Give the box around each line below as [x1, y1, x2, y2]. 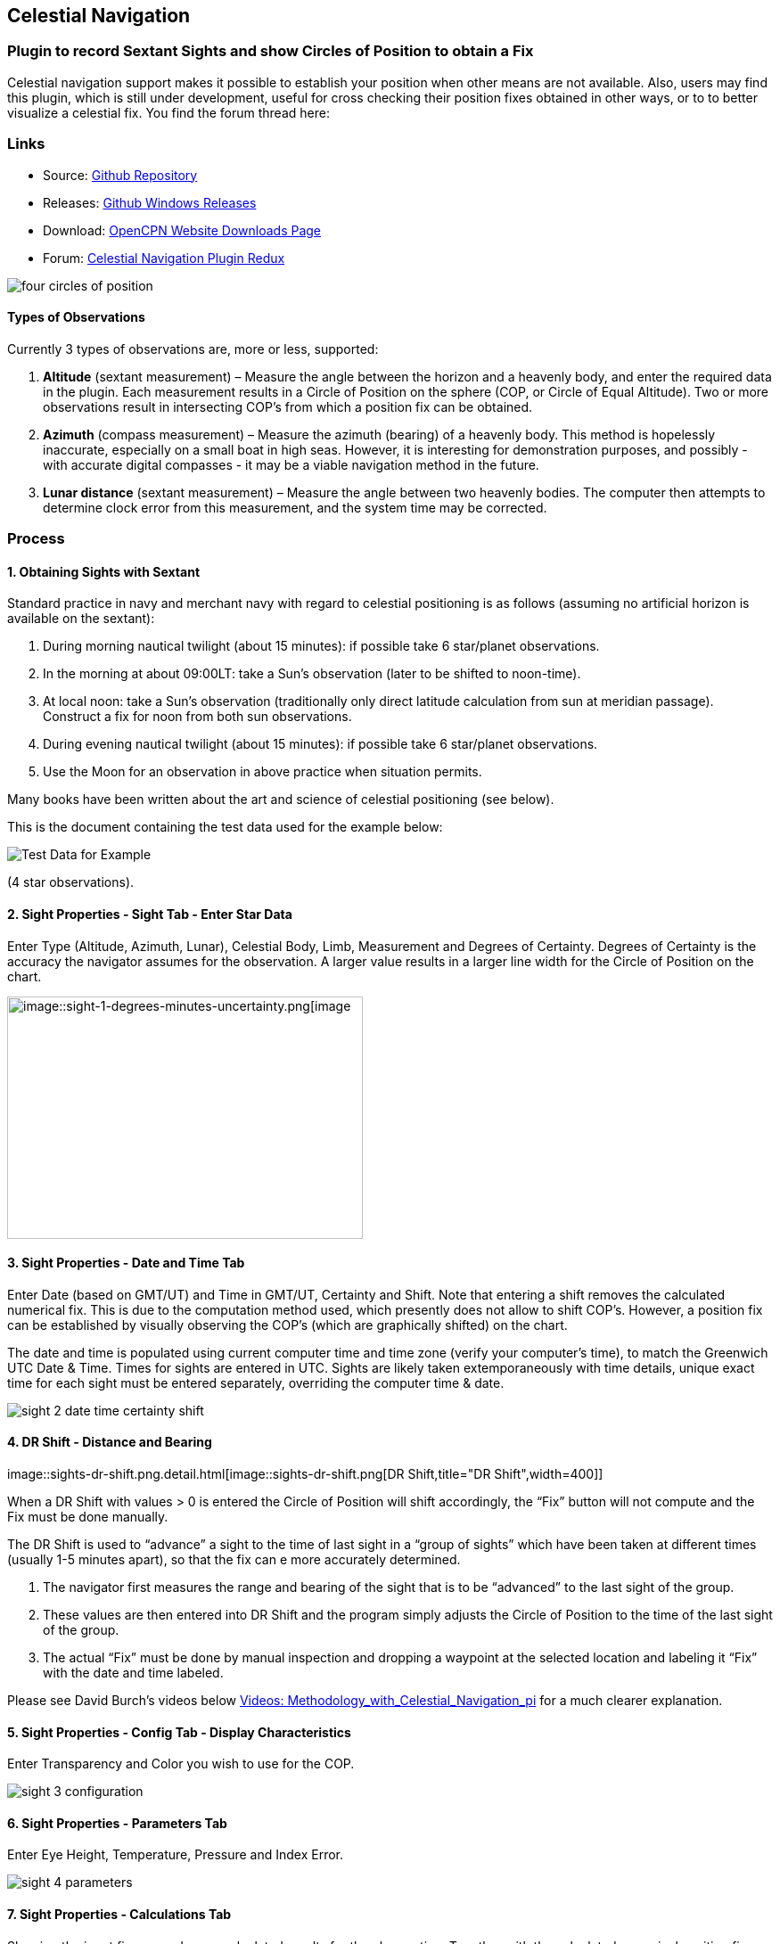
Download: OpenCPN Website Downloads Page [43, 222, 322, 238]
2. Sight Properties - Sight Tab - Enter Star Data [7, 906, 292, 922]
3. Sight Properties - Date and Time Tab [7, 1255, 245, 1271]
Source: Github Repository [43, 167, 198, 183]
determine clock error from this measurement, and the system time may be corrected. [43, 499, 547, 515]
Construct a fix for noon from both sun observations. [43, 709, 352, 725]
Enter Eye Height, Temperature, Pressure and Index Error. [7, 1847, 344, 1863]
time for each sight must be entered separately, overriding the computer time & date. [7, 1374, 505, 1390]
